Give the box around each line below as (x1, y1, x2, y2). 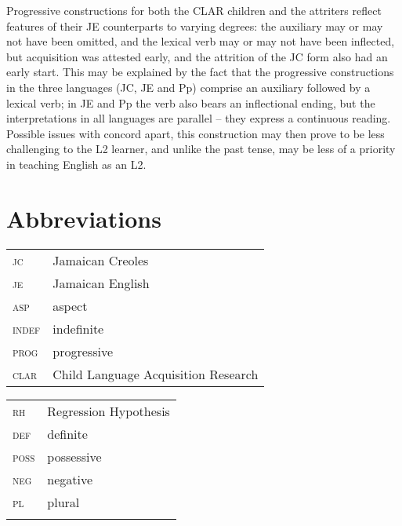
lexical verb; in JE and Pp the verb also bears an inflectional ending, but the (6, 94, 375, 111)
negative (47, 469, 93, 488)
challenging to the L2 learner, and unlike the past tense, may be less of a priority (6, 141, 396, 157)
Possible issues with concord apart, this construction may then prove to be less (6, 125, 385, 141)
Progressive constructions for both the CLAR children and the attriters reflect (6, 2, 382, 18)
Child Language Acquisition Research (53, 364, 259, 383)
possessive (47, 447, 102, 466)
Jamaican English (53, 273, 150, 292)
